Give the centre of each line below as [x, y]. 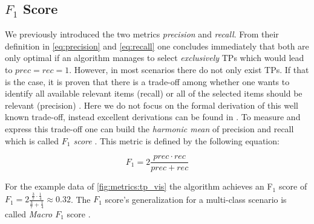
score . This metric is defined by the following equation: [176, 140]
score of [293, 186]
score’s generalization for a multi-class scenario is [196, 199]
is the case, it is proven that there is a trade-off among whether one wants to [147, 81]
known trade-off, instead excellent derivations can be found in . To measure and [153, 117]
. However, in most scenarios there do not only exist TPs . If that [189, 69]
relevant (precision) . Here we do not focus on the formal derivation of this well [152, 105]
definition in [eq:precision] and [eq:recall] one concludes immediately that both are [157, 46]
